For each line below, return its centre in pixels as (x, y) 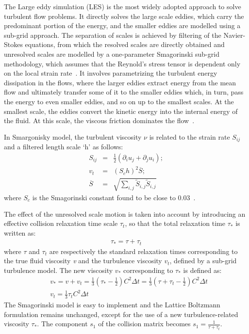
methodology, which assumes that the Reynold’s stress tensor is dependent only (122, 63)
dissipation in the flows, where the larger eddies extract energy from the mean (120, 82)
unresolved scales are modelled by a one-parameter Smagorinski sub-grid (112, 54)
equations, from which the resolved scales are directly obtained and (125, 44)
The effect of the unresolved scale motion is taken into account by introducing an (125, 214)
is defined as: (202, 270)
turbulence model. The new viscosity (58, 270)
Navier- (234, 35)
